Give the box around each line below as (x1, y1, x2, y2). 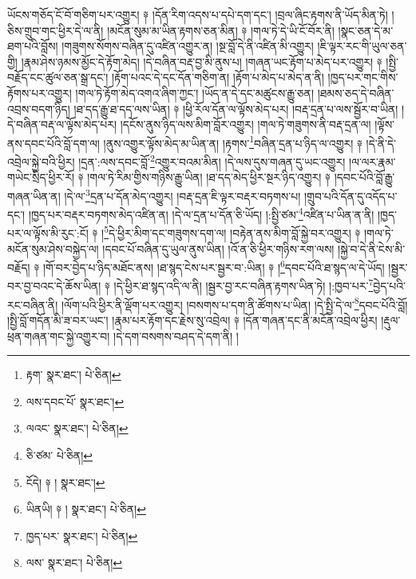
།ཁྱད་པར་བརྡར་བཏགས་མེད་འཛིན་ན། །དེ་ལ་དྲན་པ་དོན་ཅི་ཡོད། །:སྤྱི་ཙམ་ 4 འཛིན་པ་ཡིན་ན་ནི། (28, 204, 374, 222)
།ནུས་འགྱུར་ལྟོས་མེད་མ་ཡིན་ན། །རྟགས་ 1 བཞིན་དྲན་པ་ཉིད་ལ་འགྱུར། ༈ (103, 132, 363, 151)
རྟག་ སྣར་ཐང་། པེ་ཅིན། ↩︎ (26, 366, 121, 383)
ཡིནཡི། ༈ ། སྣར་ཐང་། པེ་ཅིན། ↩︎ (26, 501, 146, 517)
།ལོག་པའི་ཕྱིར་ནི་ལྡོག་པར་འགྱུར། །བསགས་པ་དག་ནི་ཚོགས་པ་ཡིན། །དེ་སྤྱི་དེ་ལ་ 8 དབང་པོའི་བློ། (61, 293, 408, 313)
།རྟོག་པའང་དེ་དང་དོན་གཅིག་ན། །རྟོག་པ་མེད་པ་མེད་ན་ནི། (111, 69, 324, 86)
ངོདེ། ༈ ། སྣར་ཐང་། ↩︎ (26, 473, 105, 490)
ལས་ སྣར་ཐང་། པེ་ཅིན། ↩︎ (26, 554, 123, 571)
